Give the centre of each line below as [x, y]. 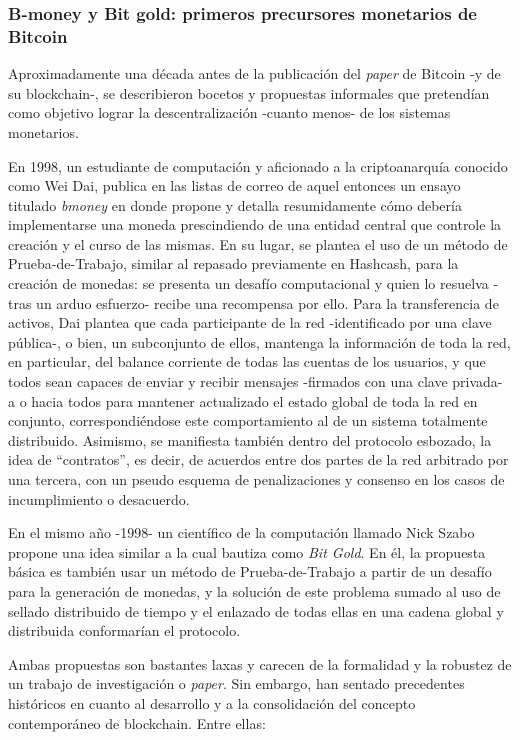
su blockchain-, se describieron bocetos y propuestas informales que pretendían [249, 92]
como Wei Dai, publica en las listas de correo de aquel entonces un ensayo [234, 185]
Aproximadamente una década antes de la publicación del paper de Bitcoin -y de [254, 73]
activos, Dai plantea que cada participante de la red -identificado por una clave [250, 322]
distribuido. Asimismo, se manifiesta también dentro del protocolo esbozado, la [250, 439]
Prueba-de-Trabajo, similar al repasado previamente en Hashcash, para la [233, 263]
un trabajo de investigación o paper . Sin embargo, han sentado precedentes [236, 683]
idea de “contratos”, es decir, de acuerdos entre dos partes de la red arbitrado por [258, 459]
